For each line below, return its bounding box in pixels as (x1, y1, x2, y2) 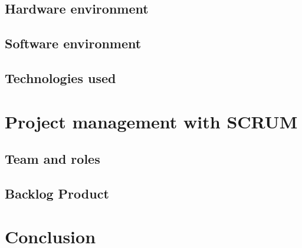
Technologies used (5, 68, 116, 87)
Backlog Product (5, 184, 109, 202)
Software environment (5, 34, 142, 52)
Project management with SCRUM (5, 109, 298, 133)
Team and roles (5, 150, 100, 168)
